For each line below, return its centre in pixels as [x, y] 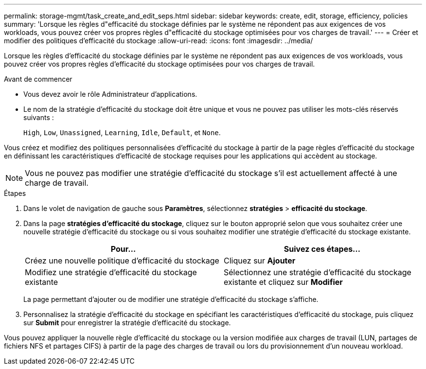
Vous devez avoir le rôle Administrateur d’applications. [110, 94]
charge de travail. [57, 183]
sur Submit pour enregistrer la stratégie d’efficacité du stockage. [127, 323]
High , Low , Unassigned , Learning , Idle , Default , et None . [122, 132]
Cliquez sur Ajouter [260, 261]
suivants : [39, 117]
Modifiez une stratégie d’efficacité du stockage [111, 272]
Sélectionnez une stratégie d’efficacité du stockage [318, 272]
